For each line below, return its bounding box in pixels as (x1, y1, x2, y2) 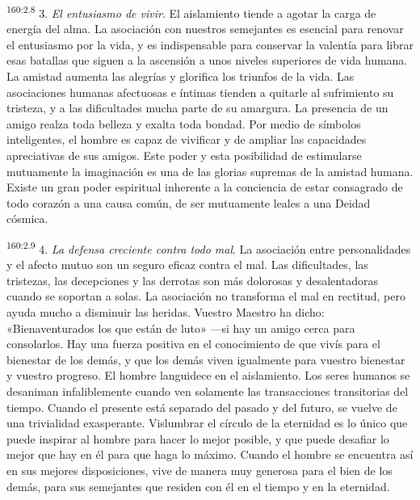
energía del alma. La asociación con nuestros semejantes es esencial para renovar (6, 20, 404, 37)
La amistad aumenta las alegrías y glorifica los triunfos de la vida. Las (6, 68, 355, 85)
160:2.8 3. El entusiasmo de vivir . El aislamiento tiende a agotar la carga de (6, 2, 376, 21)
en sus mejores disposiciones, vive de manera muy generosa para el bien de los (6, 461, 393, 478)
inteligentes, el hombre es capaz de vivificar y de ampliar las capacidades (6, 131, 367, 148)
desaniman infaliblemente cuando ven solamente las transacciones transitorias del (6, 382, 409, 399)
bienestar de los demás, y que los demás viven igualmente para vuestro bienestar (6, 351, 405, 368)
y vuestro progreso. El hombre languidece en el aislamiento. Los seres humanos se (6, 367, 410, 384)
